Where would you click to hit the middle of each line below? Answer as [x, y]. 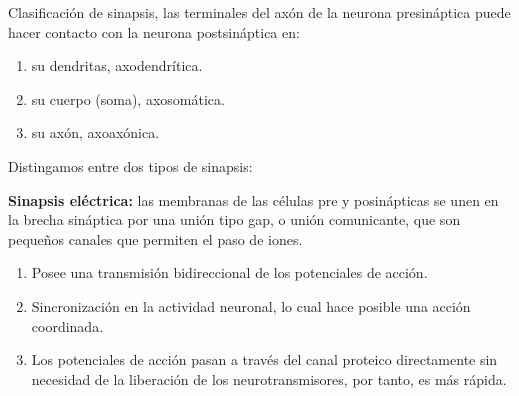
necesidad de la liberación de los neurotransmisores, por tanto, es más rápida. [269, 378]
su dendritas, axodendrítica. [117, 65]
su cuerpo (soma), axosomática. [128, 98]
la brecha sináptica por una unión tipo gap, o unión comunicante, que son [234, 219]
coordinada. [67, 325]
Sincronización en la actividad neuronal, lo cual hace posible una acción [251, 305]
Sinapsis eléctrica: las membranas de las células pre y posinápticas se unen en [253, 199]
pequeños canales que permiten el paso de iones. [155, 238]
